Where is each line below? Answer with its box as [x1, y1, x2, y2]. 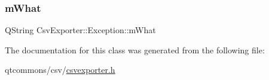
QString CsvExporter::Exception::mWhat [5, 24, 156, 36]
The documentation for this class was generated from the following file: [5, 43, 265, 56]
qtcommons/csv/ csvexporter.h [5, 63, 115, 76]
